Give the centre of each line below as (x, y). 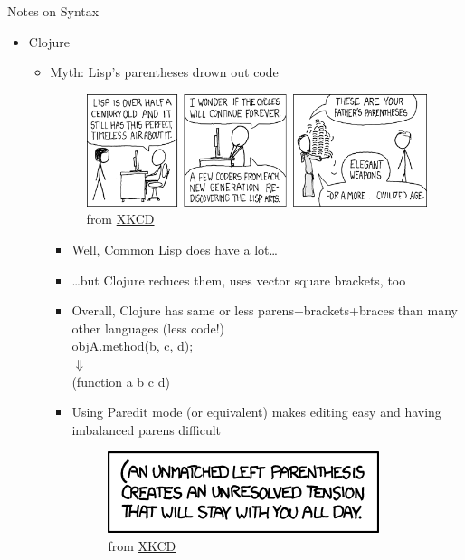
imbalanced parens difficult (147, 429)
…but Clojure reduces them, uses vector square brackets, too (239, 280)
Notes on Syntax (53, 11)
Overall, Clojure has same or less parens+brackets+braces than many (265, 310)
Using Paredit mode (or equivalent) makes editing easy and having (256, 412)
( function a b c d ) (121, 381)
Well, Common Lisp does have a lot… (175, 250)
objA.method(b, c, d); (133, 346)
